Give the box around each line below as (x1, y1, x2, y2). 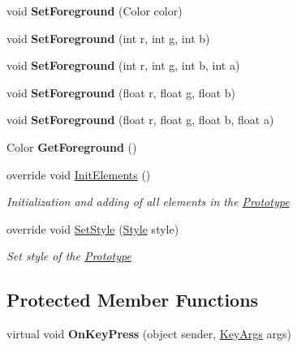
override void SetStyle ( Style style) (6, 220, 179, 237)
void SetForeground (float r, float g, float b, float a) (6, 111, 274, 128)
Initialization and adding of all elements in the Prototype (6, 193, 290, 210)
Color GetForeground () (6, 138, 137, 155)
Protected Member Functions (6, 287, 259, 312)
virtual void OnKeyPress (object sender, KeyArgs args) (6, 325, 291, 342)
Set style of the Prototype (6, 247, 131, 264)
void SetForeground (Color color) (6, 2, 183, 19)
